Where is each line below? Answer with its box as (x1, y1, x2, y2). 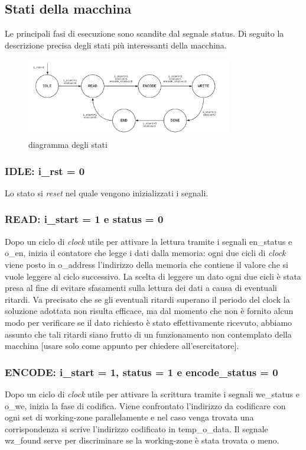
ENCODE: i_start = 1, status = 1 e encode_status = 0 (5, 364, 278, 379)
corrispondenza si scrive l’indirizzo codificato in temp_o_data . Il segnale (5, 422, 268, 435)
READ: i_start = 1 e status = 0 (5, 212, 164, 226)
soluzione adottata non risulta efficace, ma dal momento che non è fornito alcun (5, 305, 294, 317)
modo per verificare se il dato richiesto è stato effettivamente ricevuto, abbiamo (5, 316, 292, 328)
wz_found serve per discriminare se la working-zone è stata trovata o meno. (5, 434, 279, 446)
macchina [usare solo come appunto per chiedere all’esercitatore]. (5, 339, 239, 352)
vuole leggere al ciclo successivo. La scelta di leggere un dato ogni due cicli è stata (5, 270, 301, 282)
